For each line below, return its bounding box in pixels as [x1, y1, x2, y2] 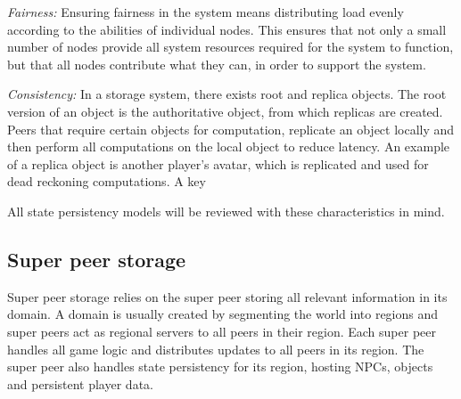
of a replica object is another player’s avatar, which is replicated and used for [7, 154, 429, 173]
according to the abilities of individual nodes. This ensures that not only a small [7, 20, 447, 38]
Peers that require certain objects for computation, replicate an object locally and [7, 119, 455, 138]
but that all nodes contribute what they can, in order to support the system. [7, 54, 426, 73]
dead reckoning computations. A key [7, 172, 206, 191]
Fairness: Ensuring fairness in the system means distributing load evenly [7, 3, 404, 20]
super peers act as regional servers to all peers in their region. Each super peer [7, 322, 436, 340]
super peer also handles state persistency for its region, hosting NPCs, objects [7, 357, 433, 376]
